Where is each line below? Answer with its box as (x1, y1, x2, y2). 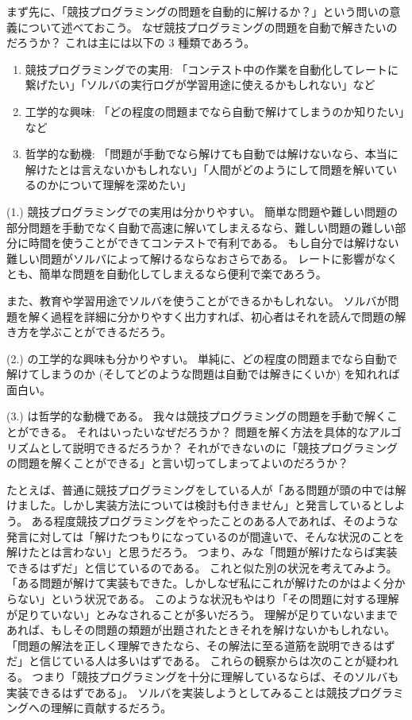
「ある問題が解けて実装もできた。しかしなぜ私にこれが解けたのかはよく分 (6, 575, 395, 591)
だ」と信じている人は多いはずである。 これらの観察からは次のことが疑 (6, 652, 377, 669)
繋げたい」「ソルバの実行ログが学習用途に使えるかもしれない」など (25, 76, 375, 93)
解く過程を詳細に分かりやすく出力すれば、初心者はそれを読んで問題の (28, 308, 395, 324)
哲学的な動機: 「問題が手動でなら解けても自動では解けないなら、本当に (25, 145, 399, 162)
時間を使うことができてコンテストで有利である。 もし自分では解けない (28, 234, 399, 251)
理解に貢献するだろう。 (50, 699, 172, 716)
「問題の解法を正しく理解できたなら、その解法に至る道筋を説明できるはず (6, 637, 395, 653)
